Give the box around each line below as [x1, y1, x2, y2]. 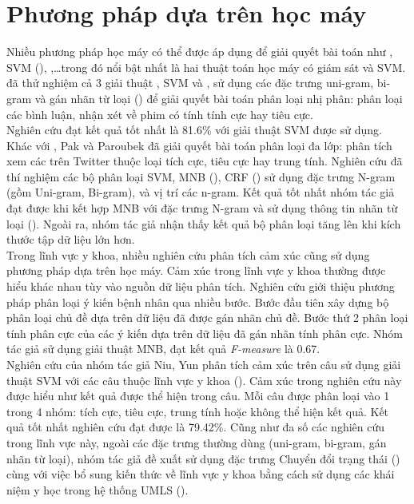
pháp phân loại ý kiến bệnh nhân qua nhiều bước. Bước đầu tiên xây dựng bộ [6, 293, 389, 310]
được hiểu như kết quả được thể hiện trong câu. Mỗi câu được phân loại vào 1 [6, 387, 390, 404]
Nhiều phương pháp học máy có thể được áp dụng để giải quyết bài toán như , [6, 43, 393, 60]
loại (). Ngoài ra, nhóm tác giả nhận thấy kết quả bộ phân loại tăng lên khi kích [6, 215, 401, 232]
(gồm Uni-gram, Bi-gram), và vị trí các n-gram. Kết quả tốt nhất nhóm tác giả [6, 184, 395, 200]
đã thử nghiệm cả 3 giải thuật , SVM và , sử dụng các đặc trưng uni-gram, [6, 74, 374, 91]
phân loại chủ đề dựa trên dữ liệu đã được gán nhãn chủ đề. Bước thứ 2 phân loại [6, 309, 408, 326]
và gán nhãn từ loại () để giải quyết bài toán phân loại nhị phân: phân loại [34, 89, 403, 106]
